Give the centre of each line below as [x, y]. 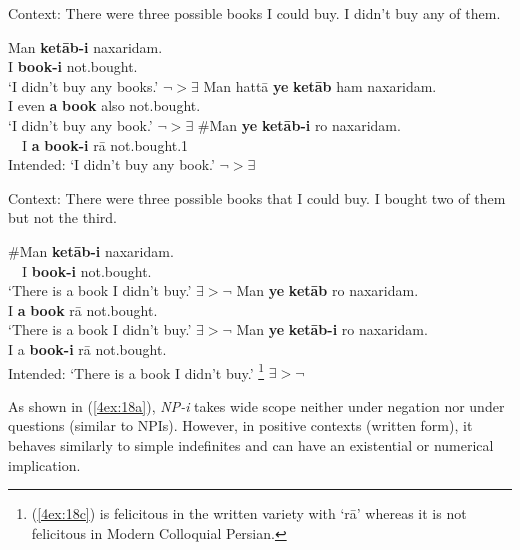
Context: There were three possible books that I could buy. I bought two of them [257, 197]
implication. [44, 464]
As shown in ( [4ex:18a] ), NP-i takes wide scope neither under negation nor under [256, 405]
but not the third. [62, 217]
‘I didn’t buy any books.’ [83, 85]
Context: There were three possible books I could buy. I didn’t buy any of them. [254, 13]
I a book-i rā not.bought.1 [105, 144]
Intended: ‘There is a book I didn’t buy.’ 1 [136, 371]
